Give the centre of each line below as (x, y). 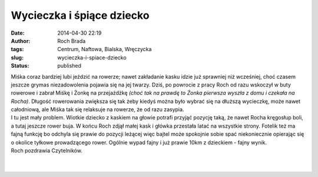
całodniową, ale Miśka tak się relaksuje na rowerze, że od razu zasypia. (97, 109)
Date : (18, 33)
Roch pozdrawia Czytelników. (47, 151)
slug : (17, 57)
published (69, 66)
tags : (17, 49)
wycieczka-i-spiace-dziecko (92, 57)
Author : (21, 41)
